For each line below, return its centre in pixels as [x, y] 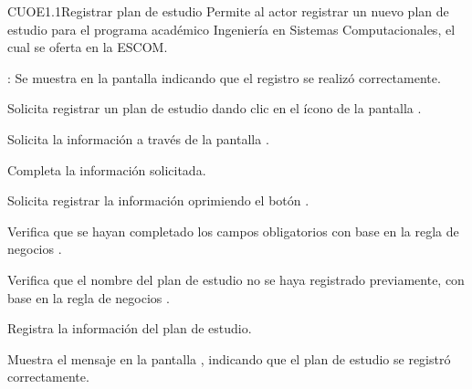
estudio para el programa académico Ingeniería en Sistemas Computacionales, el [231, 29]
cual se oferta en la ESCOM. [88, 47]
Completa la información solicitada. [107, 169]
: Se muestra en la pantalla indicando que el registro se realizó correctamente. [224, 77]
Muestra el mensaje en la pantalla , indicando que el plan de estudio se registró [229, 358]
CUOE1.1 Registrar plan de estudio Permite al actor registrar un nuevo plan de [228, 11]
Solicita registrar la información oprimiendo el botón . [158, 200]
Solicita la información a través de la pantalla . [138, 138]
